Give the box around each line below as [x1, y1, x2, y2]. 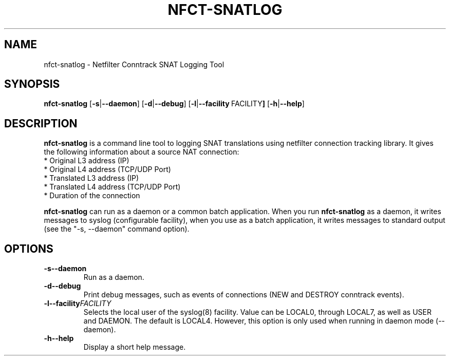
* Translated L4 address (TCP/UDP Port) [44, 182, 181, 192]
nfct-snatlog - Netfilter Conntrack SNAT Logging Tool [44, 60, 224, 69]
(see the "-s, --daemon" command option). [44, 224, 190, 234]
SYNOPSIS [4, 78, 60, 91]
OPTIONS [4, 242, 53, 255]
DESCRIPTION [4, 117, 78, 130]
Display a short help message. [83, 343, 186, 352]
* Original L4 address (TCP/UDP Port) [44, 165, 171, 174]
